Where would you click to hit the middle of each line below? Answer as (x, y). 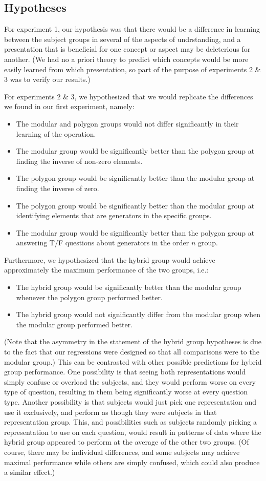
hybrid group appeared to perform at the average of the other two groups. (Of (127, 442)
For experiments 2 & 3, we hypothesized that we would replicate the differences (129, 96)
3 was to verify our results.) (47, 79)
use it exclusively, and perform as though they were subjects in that (110, 412)
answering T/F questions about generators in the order (103, 243)
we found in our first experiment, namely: (69, 106)
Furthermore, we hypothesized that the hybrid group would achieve (110, 259)
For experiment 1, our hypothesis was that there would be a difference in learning (132, 29)
